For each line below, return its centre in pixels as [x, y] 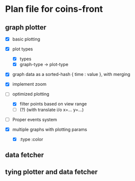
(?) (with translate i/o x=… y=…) [52, 109]
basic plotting [26, 39]
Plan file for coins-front [54, 9]
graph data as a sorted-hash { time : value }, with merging [71, 74]
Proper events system [35, 119]
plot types [22, 49]
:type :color [31, 139]
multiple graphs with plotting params [50, 129]
